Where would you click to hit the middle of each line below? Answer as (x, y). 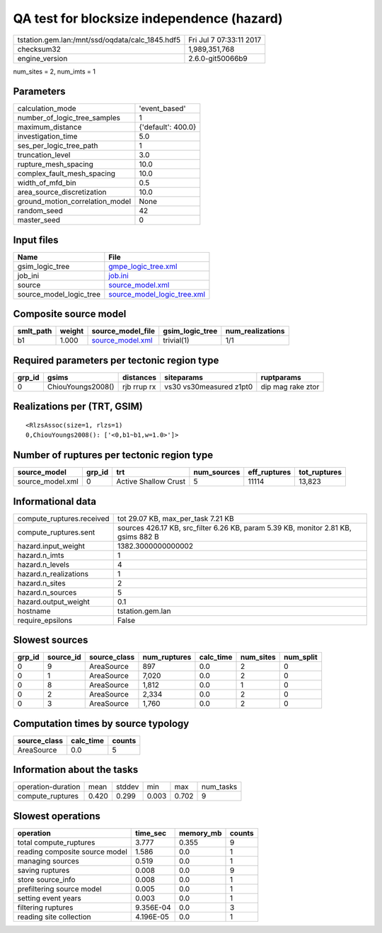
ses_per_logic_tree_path (58, 146)
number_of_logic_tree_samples (69, 118)
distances (139, 377)
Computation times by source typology (101, 723)
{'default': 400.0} (168, 127)
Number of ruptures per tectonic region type (113, 456)
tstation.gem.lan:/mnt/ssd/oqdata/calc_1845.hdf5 (99, 40)
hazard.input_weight (51, 546)
